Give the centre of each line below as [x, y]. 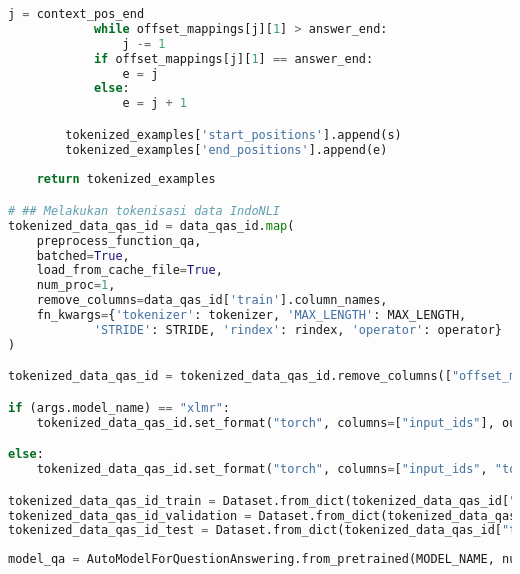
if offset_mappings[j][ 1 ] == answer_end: [233, 58]
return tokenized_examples [126, 179]
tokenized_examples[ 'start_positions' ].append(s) [233, 134]
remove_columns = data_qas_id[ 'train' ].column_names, [212, 300]
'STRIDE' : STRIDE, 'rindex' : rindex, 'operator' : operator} [297, 329]
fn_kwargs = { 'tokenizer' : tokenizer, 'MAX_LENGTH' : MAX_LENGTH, [251, 315]
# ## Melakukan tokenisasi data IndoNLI [144, 210]
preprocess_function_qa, [119, 240]
